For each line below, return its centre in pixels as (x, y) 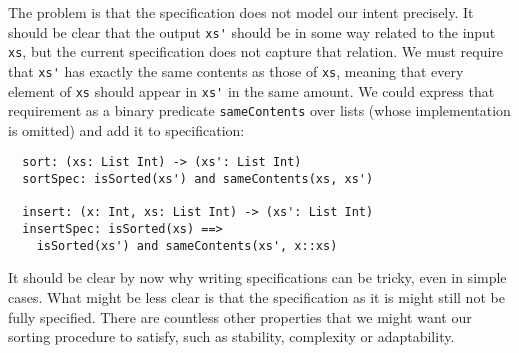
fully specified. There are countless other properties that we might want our (240, 316)
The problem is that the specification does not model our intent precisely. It (241, 12)
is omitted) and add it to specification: (126, 129)
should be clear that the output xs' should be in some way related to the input (252, 31)
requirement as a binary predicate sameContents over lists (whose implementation (259, 110)
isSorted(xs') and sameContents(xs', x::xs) (187, 245)
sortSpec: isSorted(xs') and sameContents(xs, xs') (198, 179)
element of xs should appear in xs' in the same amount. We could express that (251, 90)
